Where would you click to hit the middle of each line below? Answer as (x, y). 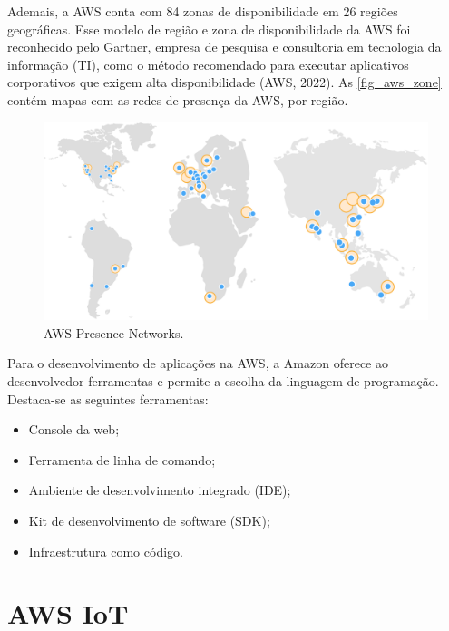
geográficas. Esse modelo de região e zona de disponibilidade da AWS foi (209, 29)
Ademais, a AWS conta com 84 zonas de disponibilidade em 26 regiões (203, 11)
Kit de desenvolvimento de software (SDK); (149, 520)
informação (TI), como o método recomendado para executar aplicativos (208, 64)
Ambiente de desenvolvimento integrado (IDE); (160, 490)
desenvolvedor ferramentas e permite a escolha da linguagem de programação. (223, 380)
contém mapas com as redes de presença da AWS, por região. (178, 99)
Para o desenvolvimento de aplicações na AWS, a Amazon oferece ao (198, 363)
